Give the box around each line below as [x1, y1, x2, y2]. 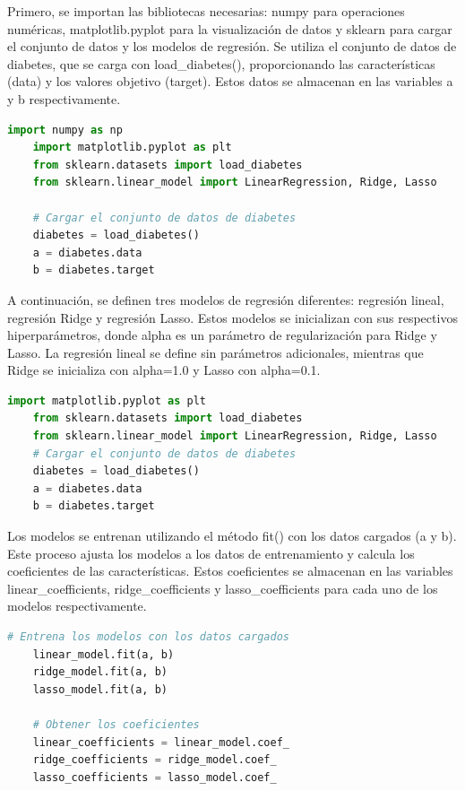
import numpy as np [7, 123, 123, 136]
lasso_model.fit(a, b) [32, 682, 168, 696]
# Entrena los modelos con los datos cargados [7, 630, 289, 643]
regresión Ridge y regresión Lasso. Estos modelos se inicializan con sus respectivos [7, 308, 458, 326]
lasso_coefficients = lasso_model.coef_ [32, 770, 277, 784]
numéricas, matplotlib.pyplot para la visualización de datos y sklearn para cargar [7, 19, 452, 38]
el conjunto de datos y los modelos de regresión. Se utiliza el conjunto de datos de [7, 37, 457, 56]
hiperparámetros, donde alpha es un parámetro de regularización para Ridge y [7, 326, 437, 344]
